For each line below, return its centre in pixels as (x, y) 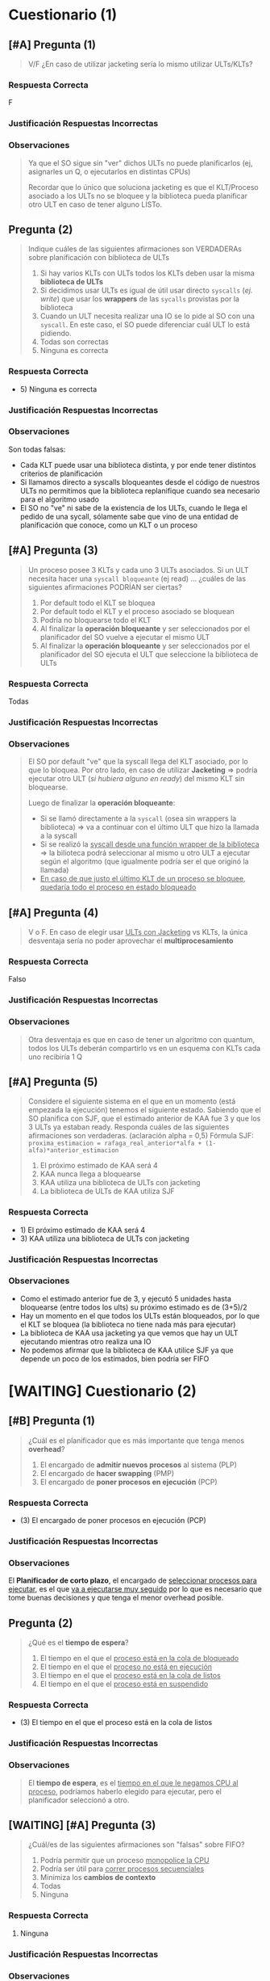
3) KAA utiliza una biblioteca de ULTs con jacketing (104, 1239)
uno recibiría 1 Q (55, 1057)
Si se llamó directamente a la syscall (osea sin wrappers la (138, 818)
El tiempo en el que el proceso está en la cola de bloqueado (139, 1659)
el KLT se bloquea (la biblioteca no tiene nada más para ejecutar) (128, 1324)
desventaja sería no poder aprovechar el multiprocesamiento (131, 940)
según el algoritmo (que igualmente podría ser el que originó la (144, 861)
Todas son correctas (74, 342)
